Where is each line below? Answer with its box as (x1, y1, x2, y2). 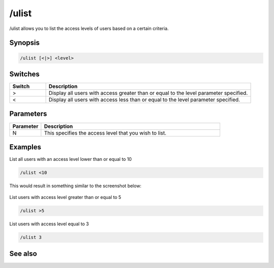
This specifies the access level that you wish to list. (44, 129, 167, 137)
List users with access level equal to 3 (9, 221, 89, 227)
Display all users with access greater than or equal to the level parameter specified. (48, 89, 248, 96)
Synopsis (9, 39, 40, 47)
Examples (9, 143, 42, 151)
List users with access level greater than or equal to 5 (9, 194, 121, 200)
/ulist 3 (20, 234, 42, 241)
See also (9, 249, 38, 258)
